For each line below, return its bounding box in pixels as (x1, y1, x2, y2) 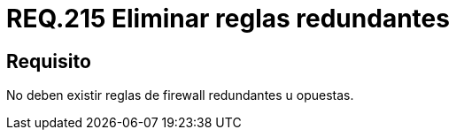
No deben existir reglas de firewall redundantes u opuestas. (6, 88, 354, 103)
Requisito (6, 49, 91, 72)
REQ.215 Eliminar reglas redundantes (6, 4, 450, 34)
